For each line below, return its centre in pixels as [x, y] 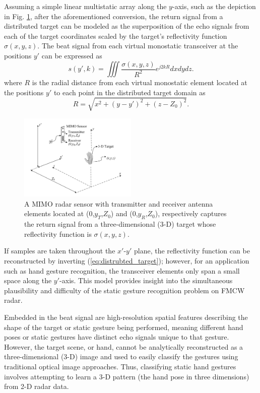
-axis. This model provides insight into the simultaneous [146, 280]
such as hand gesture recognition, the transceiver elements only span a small [122, 270]
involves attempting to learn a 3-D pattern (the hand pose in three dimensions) [127, 376]
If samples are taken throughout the [60, 251]
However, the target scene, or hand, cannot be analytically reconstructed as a [124, 346]
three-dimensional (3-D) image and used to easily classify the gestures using [121, 356]
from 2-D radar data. [37, 386]
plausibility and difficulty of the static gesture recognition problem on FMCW [124, 290]
